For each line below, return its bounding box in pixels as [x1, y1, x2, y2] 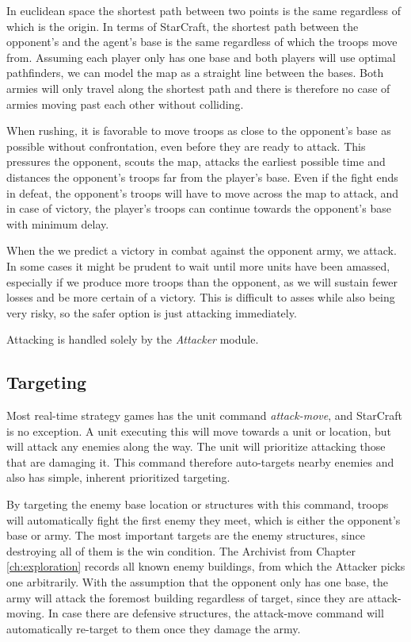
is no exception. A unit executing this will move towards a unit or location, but [6, 422, 392, 439]
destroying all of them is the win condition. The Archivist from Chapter [6, 542, 356, 559]
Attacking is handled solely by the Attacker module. [6, 331, 259, 348]
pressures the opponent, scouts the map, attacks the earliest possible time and [6, 153, 386, 170]
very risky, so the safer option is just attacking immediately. [6, 304, 297, 321]
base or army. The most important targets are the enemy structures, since [6, 527, 365, 544]
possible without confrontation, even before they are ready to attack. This [6, 137, 366, 154]
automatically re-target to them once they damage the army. [6, 620, 301, 636]
